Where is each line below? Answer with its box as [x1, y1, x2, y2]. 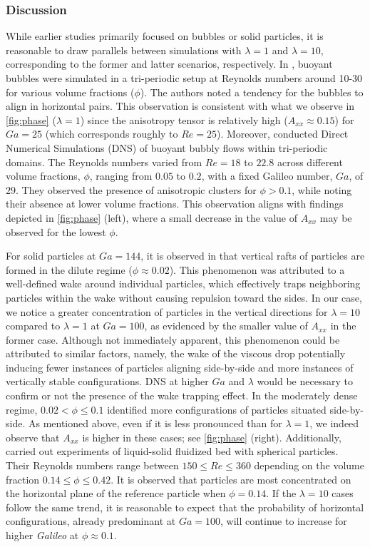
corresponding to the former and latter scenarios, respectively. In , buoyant [6, 56, 333, 71]
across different [277, 154, 343, 169]
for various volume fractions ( [6, 84, 135, 99]
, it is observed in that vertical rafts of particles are [140, 248, 365, 263]
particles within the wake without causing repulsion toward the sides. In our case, [6, 290, 362, 305]
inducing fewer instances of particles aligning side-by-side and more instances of [6, 359, 354, 374]
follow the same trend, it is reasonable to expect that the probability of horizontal [6, 499, 364, 514]
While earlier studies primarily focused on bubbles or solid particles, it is [6, 29, 324, 44]
